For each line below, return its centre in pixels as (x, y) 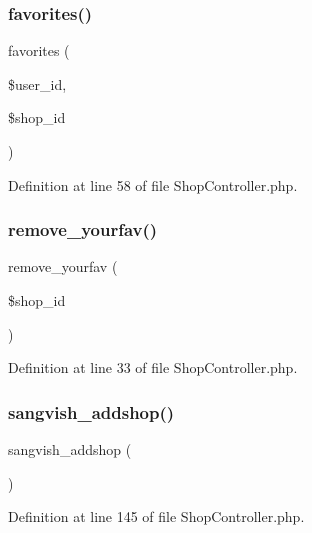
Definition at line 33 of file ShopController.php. (153, 367)
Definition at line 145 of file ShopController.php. (156, 516)
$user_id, (37, 83)
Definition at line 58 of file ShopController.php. (153, 184)
